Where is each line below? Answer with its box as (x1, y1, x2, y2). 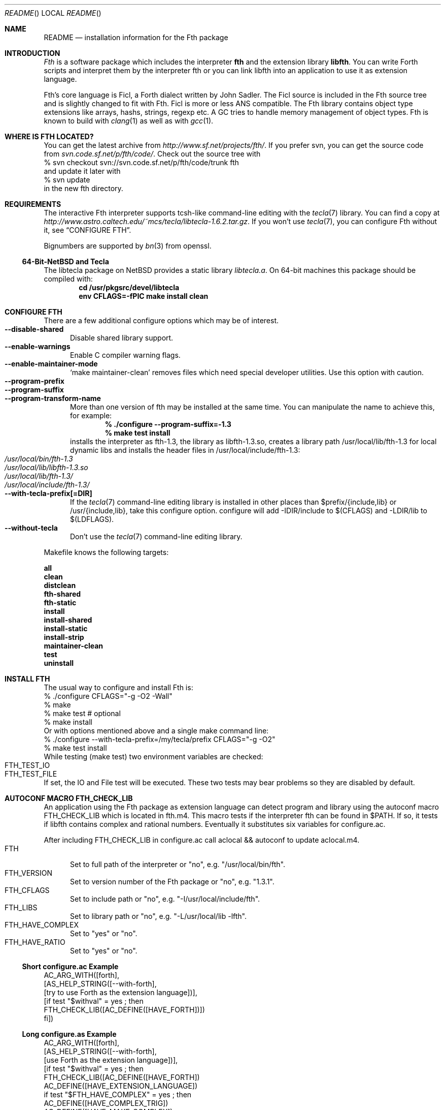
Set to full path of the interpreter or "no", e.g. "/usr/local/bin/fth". (70, 860, 286, 869)
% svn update (44, 175, 90, 184)
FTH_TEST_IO (5, 761, 50, 769)
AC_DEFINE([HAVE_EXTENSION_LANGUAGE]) (44, 1082, 198, 1090)
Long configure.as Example (22, 1030, 117, 1038)
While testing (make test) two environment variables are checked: (44, 752, 263, 761)
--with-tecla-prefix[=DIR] (5, 489, 92, 498)
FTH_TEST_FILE (5, 769, 57, 778)
